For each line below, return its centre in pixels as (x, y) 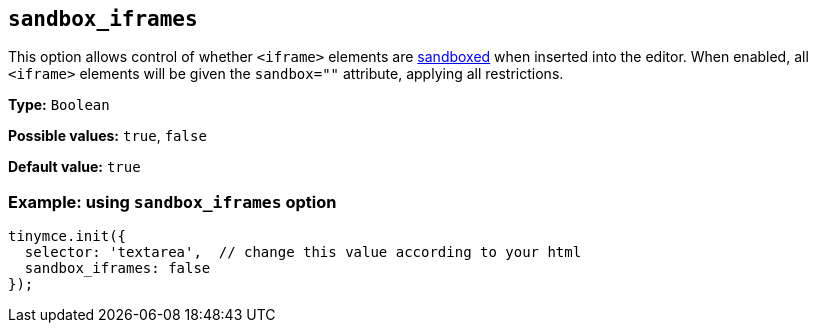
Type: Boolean (59, 105)
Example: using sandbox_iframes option (172, 201)
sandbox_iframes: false (117, 268)
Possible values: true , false (107, 136)
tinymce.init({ (67, 236)
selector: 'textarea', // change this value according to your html (303, 252)
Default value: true (74, 167)
